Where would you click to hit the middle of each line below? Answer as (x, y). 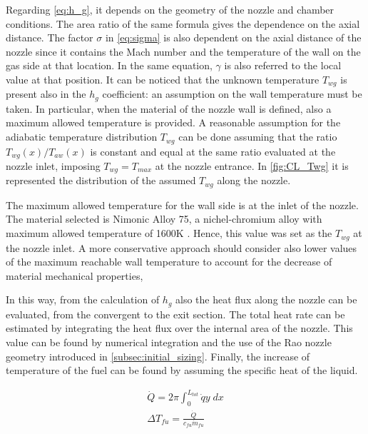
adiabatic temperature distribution (82, 137)
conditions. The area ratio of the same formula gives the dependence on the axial (183, 23)
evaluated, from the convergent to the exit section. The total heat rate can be (175, 314)
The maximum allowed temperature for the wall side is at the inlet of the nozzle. (182, 205)
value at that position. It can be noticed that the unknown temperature (163, 79)
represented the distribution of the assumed (101, 180)
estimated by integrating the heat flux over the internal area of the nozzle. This (179, 328)
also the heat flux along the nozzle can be (266, 299)
